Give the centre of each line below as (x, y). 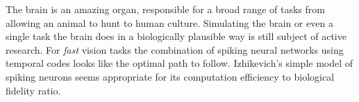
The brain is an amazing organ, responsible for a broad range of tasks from (165, 9)
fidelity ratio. (33, 90)
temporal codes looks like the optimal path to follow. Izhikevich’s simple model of (179, 63)
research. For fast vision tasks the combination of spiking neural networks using (175, 49)
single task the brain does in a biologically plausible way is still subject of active (176, 36)
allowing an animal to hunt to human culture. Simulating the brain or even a (169, 22)
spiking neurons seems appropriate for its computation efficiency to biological (170, 76)
